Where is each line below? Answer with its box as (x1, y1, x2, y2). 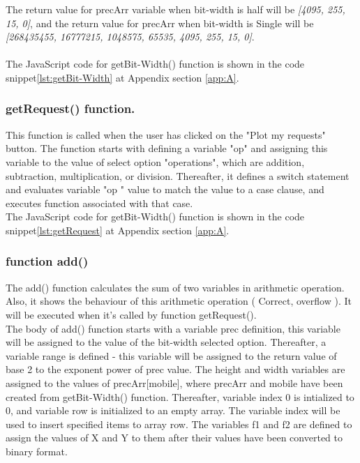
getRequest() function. (6, 100, 135, 117)
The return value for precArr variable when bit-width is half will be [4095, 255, (6, 2, 345, 16)
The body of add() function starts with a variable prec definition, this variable (6, 321, 340, 335)
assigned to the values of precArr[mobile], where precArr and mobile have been (6, 375, 343, 390)
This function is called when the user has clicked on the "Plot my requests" (6, 127, 326, 142)
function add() (6, 252, 89, 270)
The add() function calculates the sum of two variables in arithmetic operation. (6, 280, 345, 294)
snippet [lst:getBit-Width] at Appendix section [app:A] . (6, 70, 239, 84)
